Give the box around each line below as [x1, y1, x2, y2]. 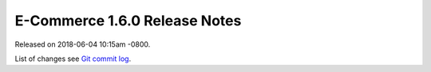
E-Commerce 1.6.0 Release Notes [14, 12, 242, 29]
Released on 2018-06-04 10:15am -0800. [14, 40, 151, 49]
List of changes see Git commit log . [14, 54, 132, 63]
